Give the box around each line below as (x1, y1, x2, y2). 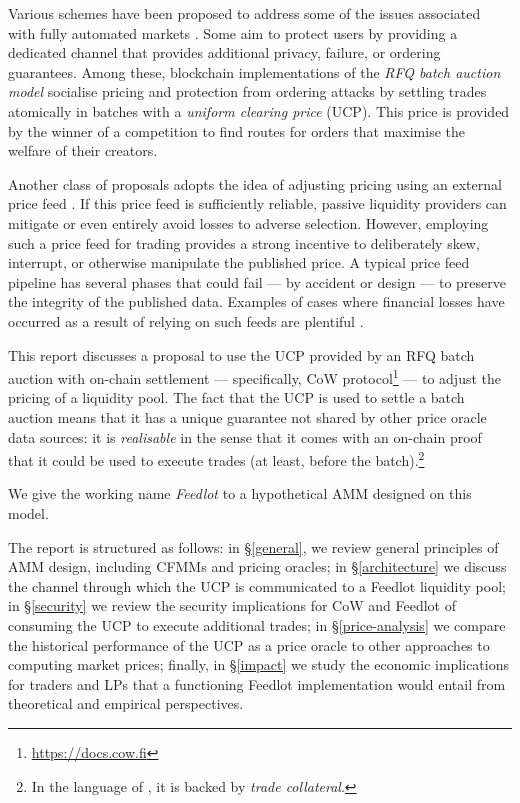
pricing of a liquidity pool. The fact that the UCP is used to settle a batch (8, 387, 465, 408)
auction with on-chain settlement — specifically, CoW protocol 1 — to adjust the (8, 365, 502, 388)
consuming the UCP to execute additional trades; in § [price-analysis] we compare (8, 614, 506, 635)
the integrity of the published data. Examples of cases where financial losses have (8, 291, 505, 312)
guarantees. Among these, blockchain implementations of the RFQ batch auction (8, 61, 501, 82)
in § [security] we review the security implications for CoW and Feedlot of (8, 595, 456, 616)
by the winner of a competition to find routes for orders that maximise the (8, 120, 465, 141)
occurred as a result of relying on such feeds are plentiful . (8, 310, 364, 331)
